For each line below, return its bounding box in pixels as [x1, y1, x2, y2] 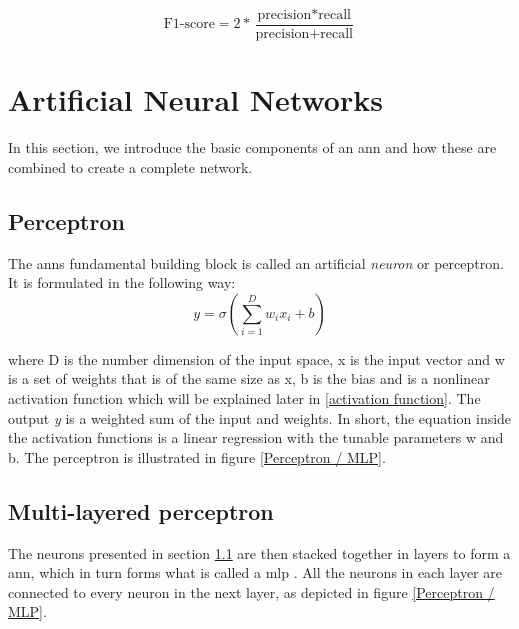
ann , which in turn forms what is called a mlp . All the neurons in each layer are [8, 562, 502, 583]
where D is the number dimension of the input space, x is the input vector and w [8, 348, 505, 369]
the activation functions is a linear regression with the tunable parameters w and [8, 427, 504, 448]
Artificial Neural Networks [8, 79, 383, 120]
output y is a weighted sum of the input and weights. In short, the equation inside [8, 407, 512, 428]
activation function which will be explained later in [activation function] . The [8, 387, 481, 408]
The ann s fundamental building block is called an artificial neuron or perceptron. [8, 252, 504, 273]
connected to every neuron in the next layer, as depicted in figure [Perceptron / [8, 581, 495, 602]
